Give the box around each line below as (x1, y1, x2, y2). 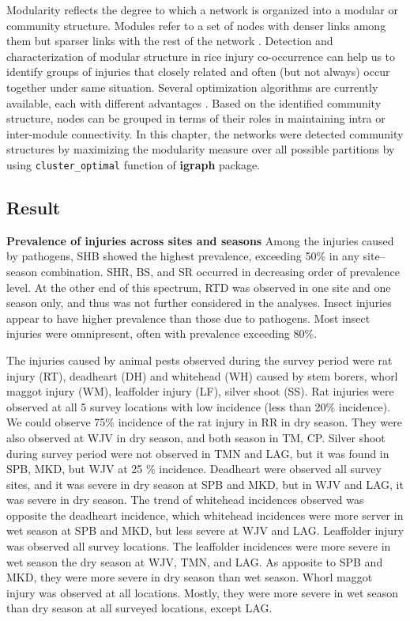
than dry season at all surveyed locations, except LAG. (6, 600, 273, 616)
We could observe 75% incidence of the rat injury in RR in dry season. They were (6, 414, 402, 430)
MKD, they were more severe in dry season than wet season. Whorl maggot (6, 569, 373, 585)
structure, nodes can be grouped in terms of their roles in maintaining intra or (6, 110, 386, 127)
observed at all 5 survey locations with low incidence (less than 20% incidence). (6, 398, 391, 415)
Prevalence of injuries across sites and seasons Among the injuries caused (6, 232, 394, 248)
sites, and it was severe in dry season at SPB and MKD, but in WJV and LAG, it (6, 475, 404, 492)
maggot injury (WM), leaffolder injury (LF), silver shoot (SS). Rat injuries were (6, 383, 394, 399)
